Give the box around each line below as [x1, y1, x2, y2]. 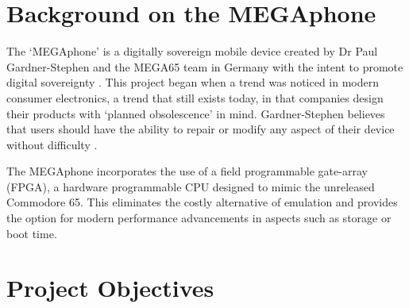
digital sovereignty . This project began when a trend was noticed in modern [6, 74, 380, 90]
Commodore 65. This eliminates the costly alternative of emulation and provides [6, 194, 398, 210]
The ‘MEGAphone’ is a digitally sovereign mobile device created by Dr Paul [6, 43, 378, 60]
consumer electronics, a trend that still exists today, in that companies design [6, 89, 384, 106]
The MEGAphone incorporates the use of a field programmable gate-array [6, 163, 368, 179]
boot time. [6, 225, 57, 241]
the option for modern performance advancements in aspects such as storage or [6, 210, 392, 226]
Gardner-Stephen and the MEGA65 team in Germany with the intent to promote [6, 58, 403, 75]
